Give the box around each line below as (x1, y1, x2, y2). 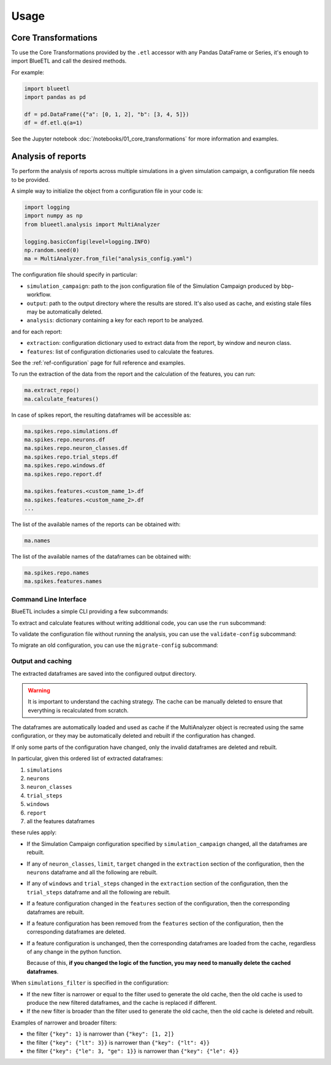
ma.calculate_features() (24, 395, 99, 402)
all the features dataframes (26, 817, 95, 825)
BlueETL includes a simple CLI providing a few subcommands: (11, 608, 169, 615)
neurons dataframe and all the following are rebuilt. (26, 869, 158, 876)
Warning (28, 686, 50, 694)
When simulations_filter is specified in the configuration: (11, 979, 169, 986)
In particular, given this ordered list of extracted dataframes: (11, 755, 164, 762)
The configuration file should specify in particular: (11, 271, 138, 279)
